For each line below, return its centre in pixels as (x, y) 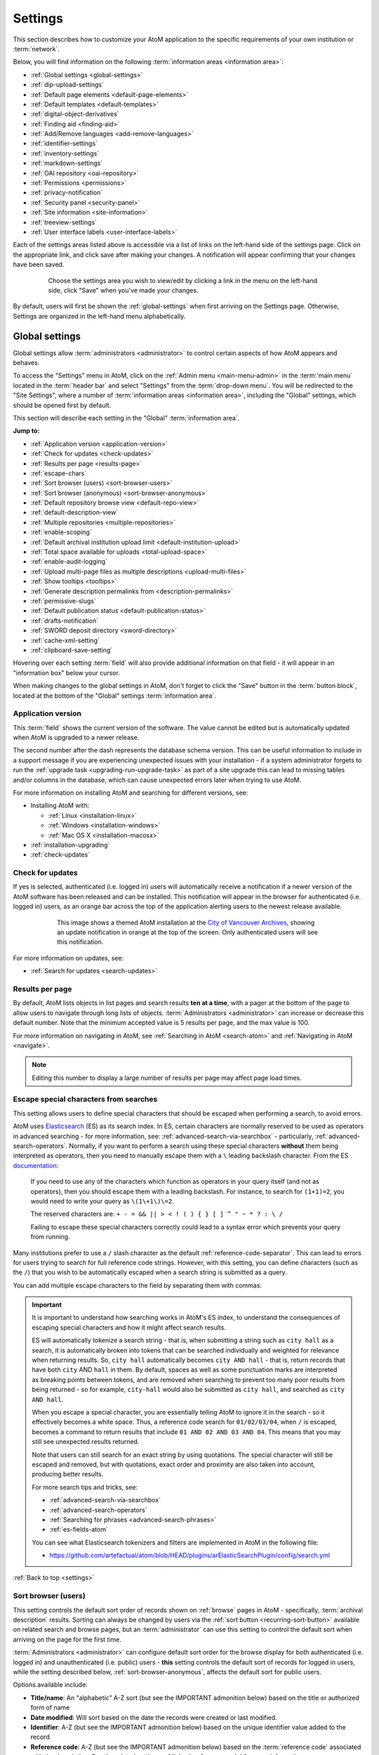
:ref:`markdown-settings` (67, 163)
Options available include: (50, 1685)
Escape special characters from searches (85, 1099)
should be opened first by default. (62, 405)
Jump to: (26, 431)
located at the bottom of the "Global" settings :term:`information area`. (115, 696)
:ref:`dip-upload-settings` (67, 85)
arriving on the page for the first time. (67, 1639)
